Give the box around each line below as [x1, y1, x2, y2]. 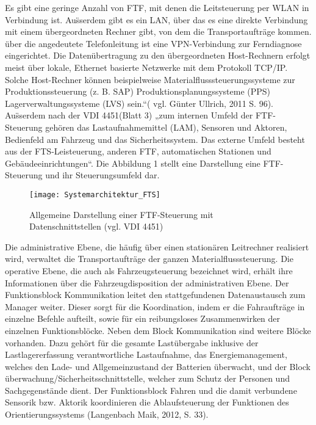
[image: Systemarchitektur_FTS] [29, 190, 160, 199]
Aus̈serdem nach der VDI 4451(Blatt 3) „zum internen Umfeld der [5, 109, 253, 122]
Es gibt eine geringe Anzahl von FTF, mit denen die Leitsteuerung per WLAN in [5, 1, 309, 13]
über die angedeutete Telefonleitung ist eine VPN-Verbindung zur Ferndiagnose [5, 37, 302, 49]
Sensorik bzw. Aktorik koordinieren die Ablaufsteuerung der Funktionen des [5, 396, 289, 409]
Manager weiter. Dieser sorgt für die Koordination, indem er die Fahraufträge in [5, 300, 305, 313]
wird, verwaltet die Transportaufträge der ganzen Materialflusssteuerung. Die [5, 252, 293, 265]
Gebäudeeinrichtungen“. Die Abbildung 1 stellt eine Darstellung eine [5, 156, 260, 169]
